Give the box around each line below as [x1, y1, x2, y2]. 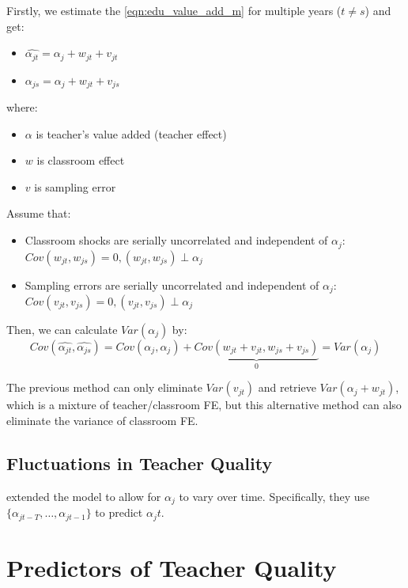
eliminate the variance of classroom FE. [6, 412, 198, 428]
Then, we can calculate [6, 321, 118, 337]
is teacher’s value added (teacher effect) [36, 125, 227, 142]
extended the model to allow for [6, 487, 161, 504]
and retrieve [258, 379, 316, 396]
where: [6, 99, 38, 116]
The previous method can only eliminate [6, 379, 202, 396]
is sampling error [34, 178, 116, 195]
